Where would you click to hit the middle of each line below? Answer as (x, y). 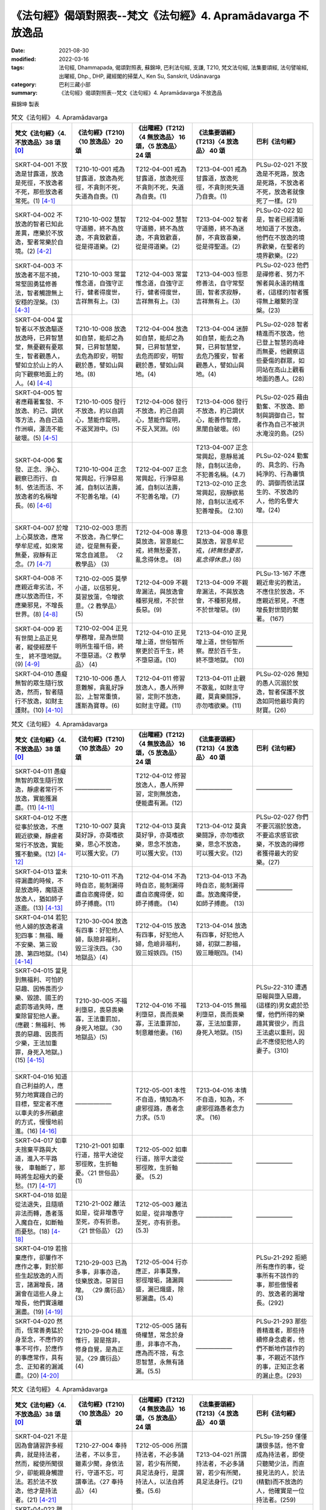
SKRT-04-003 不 (39, 266)
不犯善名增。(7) (158, 496)
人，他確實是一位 (280, 1491)
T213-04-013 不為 (221, 876)
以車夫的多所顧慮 (39, 1113)
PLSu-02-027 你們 (282, 817)
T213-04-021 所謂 (221, 1454)
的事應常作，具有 (39, 1357)
